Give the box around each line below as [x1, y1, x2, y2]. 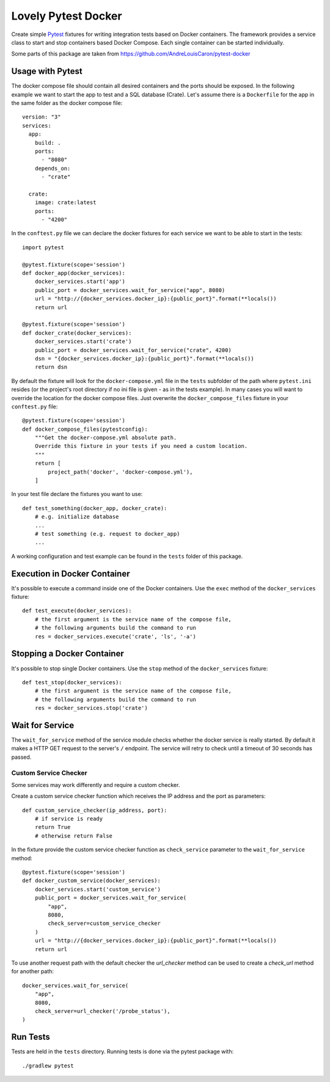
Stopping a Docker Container [11, 648, 125, 659]
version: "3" [22, 114, 61, 120]
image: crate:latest [34, 199, 97, 206]
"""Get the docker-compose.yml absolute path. [34, 434, 177, 441]
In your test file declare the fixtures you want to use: [11, 491, 143, 498]
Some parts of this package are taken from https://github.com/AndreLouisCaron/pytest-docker [11, 50, 251, 57]
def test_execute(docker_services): [22, 607, 132, 614]
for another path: [11, 968, 54, 975]
